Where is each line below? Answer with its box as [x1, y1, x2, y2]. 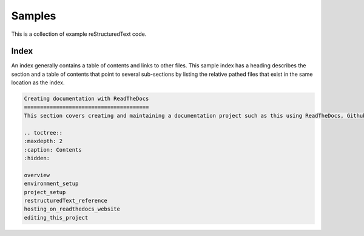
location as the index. [11, 79, 65, 86]
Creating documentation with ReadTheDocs [24, 95, 149, 103]
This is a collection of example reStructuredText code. [11, 30, 147, 38]
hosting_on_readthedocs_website [24, 206, 121, 212]
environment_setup [24, 180, 79, 187]
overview [24, 172, 50, 178]
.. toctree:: [24, 129, 63, 136]
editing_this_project [24, 214, 89, 221]
